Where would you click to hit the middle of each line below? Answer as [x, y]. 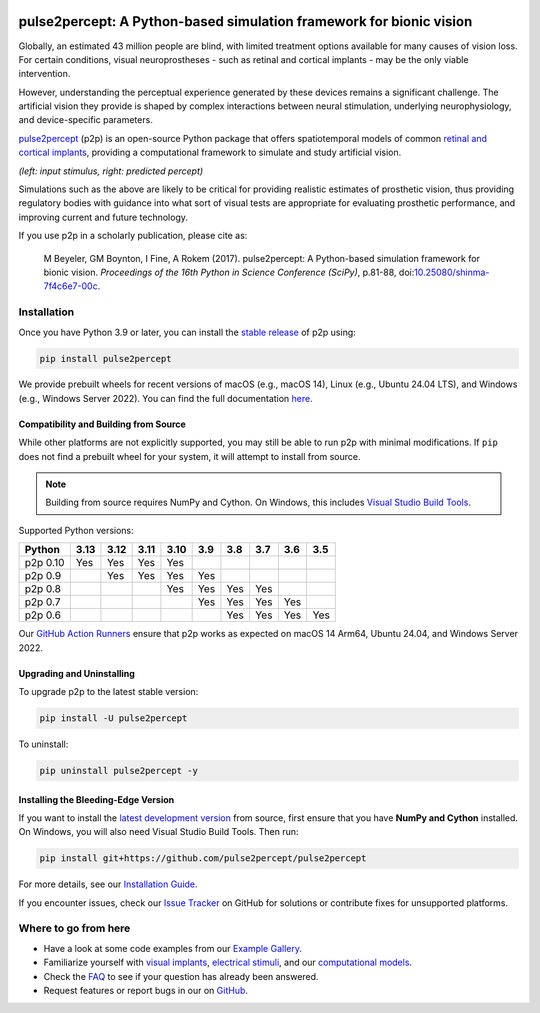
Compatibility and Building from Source [102, 424]
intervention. [44, 74]
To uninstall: [43, 744]
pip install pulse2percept [105, 358]
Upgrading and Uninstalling [76, 673]
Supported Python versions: [76, 530]
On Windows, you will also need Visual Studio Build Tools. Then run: [158, 832]
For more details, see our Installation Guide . [108, 884]
